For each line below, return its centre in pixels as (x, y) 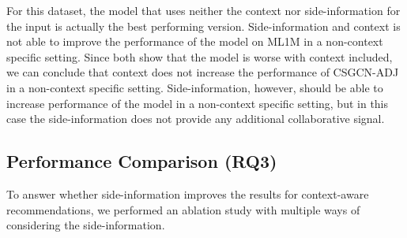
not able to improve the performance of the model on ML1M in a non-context (195, 41)
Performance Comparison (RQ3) (142, 161)
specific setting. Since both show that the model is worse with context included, (200, 56)
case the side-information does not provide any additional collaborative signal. (196, 119)
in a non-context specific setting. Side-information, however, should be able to (195, 87)
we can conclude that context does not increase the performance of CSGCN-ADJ (203, 72)
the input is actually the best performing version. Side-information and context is (203, 26)
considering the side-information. (86, 225)
